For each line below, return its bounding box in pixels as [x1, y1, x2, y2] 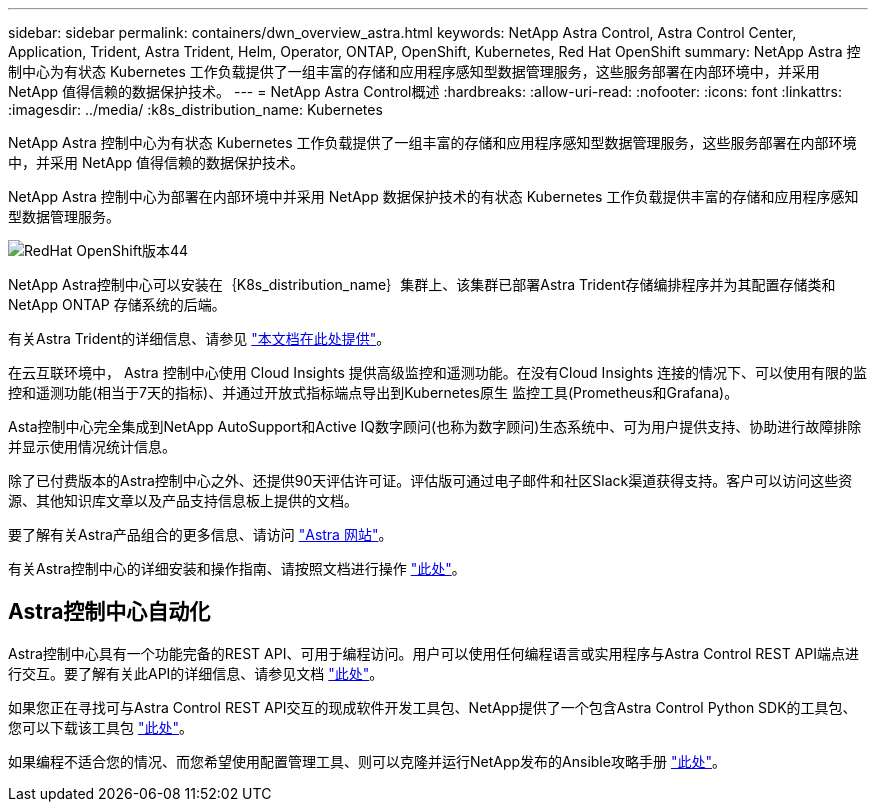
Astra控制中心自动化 [8, 599, 211, 625]
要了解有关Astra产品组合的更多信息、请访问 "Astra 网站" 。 [8, 526, 393, 543]
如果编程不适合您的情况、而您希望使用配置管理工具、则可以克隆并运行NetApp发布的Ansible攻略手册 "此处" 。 [8, 752, 726, 770]
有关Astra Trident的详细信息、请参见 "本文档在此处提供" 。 [8, 330, 391, 347]
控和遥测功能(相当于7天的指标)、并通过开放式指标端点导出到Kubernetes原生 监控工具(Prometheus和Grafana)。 [8, 384, 739, 401]
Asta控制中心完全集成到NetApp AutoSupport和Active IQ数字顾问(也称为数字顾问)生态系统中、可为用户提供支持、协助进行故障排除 [8, 418, 862, 435]
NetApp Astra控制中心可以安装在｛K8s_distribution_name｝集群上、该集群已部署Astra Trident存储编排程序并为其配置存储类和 [8, 276, 836, 293]
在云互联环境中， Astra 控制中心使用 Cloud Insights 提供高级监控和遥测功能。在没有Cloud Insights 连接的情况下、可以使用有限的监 [8, 364, 868, 381]
